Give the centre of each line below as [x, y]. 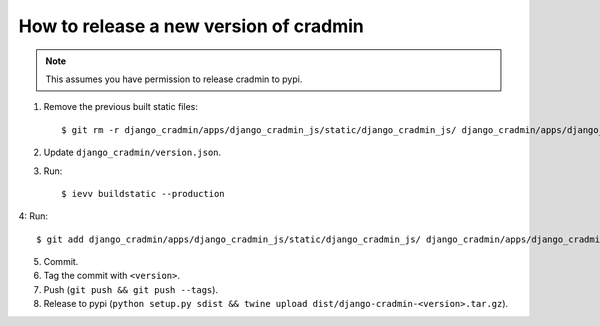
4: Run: [33, 216]
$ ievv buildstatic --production [143, 193]
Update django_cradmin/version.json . [132, 152]
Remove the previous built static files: [121, 107]
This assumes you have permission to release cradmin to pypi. [174, 79]
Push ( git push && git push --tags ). [131, 289]
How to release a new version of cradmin [191, 26]
